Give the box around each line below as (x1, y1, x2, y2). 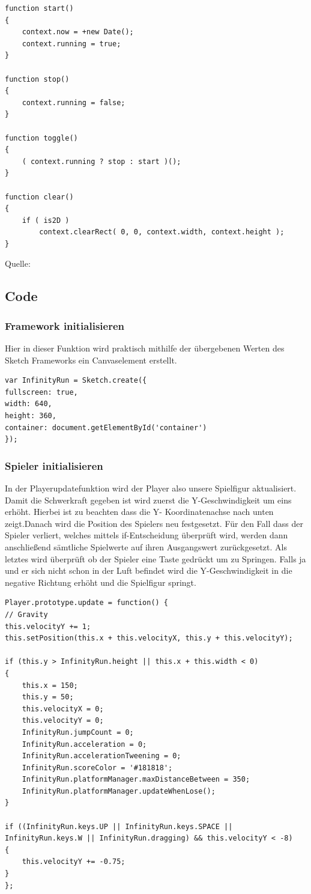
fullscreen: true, (5, 388, 78, 397)
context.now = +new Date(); (22, 28, 134, 37)
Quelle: (5, 257, 31, 270)
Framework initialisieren (5, 318, 124, 333)
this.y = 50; (22, 693, 74, 702)
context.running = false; (22, 98, 125, 107)
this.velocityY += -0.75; (22, 857, 125, 866)
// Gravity (5, 610, 48, 619)
